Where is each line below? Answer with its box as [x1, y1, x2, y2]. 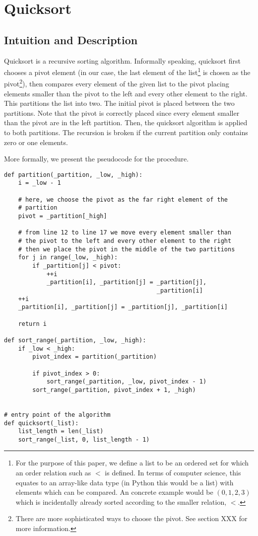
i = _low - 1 [18, 179, 61, 187]
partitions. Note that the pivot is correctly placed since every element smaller [4, 107, 240, 118]
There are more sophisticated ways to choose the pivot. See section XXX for [15, 513, 248, 524]
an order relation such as [15, 467, 91, 478]
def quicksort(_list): [4, 419, 79, 427]
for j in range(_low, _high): [18, 254, 118, 261]
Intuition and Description [4, 32, 138, 47]
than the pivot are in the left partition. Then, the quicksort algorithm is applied [4, 117, 248, 128]
